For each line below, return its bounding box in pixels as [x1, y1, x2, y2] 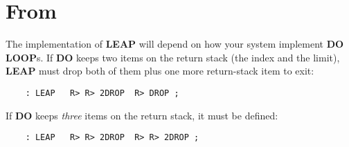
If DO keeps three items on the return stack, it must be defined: [6, 108, 278, 122]
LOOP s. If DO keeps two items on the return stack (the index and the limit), [6, 50, 340, 64]
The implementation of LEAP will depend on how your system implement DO [6, 37, 344, 51]
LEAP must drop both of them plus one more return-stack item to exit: [6, 63, 314, 78]
